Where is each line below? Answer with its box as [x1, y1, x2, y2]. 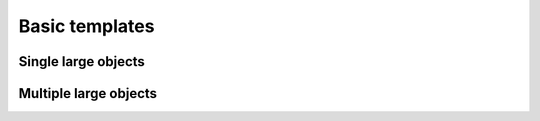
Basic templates [18, 15, 155, 37]
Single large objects [18, 53, 145, 70]
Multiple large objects [18, 85, 158, 102]
